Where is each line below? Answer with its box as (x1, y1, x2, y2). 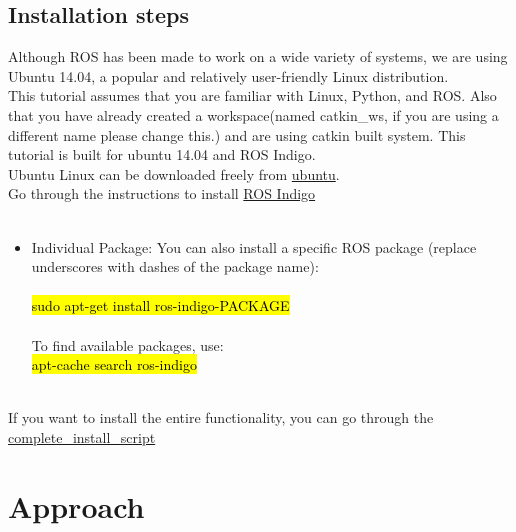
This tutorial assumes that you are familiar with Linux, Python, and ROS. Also (8, 85, 497, 106)
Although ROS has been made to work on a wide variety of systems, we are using (8, 46, 508, 67)
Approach (8, 485, 145, 526)
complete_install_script (8, 426, 156, 447)
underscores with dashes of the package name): (31, 256, 319, 277)
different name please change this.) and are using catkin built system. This (8, 124, 466, 145)
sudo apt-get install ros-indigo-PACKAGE (31, 295, 290, 316)
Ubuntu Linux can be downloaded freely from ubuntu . (8, 163, 340, 184)
